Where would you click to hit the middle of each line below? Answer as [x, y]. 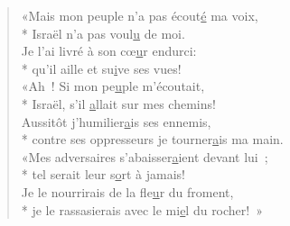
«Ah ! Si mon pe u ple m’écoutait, [113, 86]
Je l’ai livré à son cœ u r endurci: [109, 51]
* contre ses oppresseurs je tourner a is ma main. [152, 139]
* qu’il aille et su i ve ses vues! [101, 68]
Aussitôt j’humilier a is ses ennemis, [116, 121]
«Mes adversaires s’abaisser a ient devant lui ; [145, 156]
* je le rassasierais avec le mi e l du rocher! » [142, 209]
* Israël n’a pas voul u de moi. [103, 33]
